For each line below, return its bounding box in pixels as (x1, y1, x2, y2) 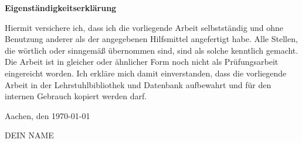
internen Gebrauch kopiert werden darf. (5, 90, 147, 102)
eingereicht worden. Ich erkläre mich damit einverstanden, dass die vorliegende (5, 67, 287, 79)
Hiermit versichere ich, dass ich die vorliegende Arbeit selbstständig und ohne (5, 21, 284, 33)
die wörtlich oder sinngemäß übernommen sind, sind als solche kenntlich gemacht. (5, 44, 298, 56)
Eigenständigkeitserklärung (5, 2, 117, 13)
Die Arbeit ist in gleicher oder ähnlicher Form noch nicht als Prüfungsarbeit (5, 55, 279, 68)
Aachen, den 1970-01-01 (5, 109, 90, 121)
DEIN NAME (5, 129, 54, 141)
